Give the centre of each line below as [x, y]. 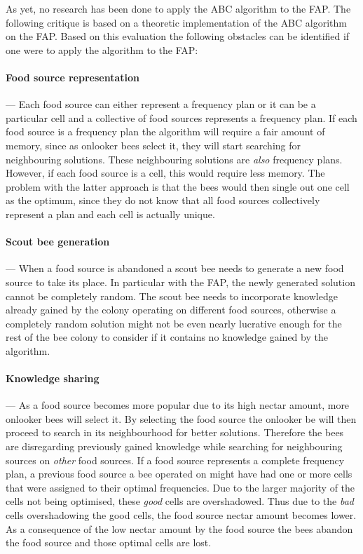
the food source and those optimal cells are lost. [109, 542]
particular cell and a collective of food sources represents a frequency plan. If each [181, 117]
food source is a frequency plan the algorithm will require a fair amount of [165, 131]
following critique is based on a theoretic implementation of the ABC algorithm [176, 22]
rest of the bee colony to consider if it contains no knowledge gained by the [167, 337]
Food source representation [73, 77]
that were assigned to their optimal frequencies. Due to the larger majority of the [180, 487]
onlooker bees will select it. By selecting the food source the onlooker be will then [181, 418]
